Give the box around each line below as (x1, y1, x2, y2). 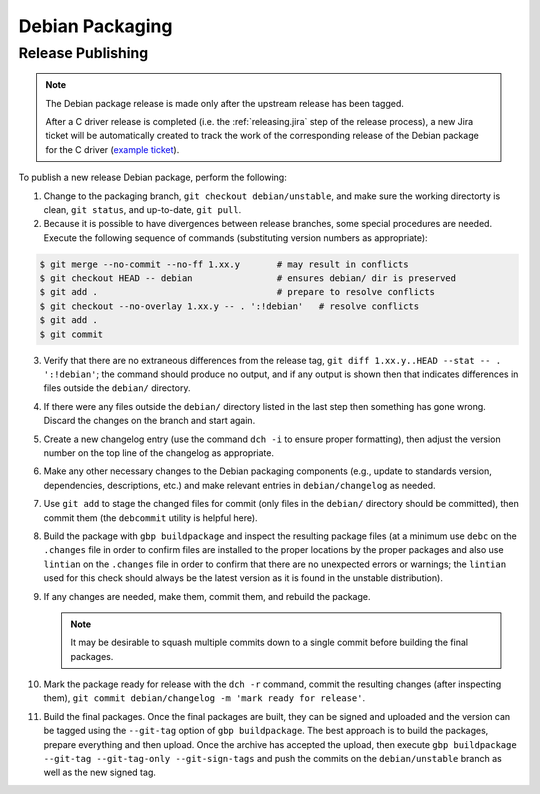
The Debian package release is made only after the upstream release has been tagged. (45, 97, 405, 109)
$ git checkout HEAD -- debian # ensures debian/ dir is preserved (39, 273, 457, 284)
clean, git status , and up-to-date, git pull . (43, 203, 242, 215)
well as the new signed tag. (43, 766, 157, 779)
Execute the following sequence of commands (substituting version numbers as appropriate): (43, 231, 429, 244)
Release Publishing (18, 44, 149, 62)
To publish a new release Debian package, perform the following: (18, 171, 287, 184)
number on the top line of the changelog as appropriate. (43, 446, 275, 459)
